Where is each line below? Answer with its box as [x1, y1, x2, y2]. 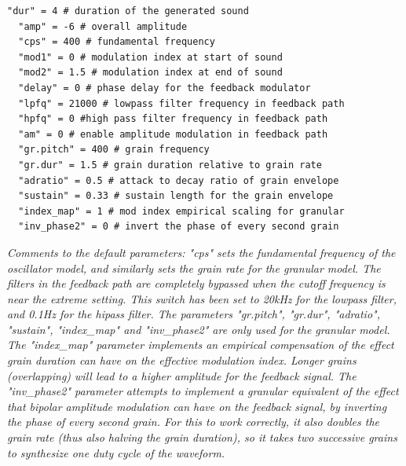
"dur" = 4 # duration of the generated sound [7, 6, 249, 17]
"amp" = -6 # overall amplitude [18, 20, 188, 32]
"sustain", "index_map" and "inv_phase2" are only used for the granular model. [7, 321, 390, 337]
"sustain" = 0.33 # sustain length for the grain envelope [18, 190, 334, 202]
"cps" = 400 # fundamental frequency [18, 36, 215, 48]
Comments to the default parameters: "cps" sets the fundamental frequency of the [7, 244, 396, 260]
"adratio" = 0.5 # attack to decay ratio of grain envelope [18, 174, 339, 186]
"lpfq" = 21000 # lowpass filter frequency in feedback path [18, 97, 345, 109]
